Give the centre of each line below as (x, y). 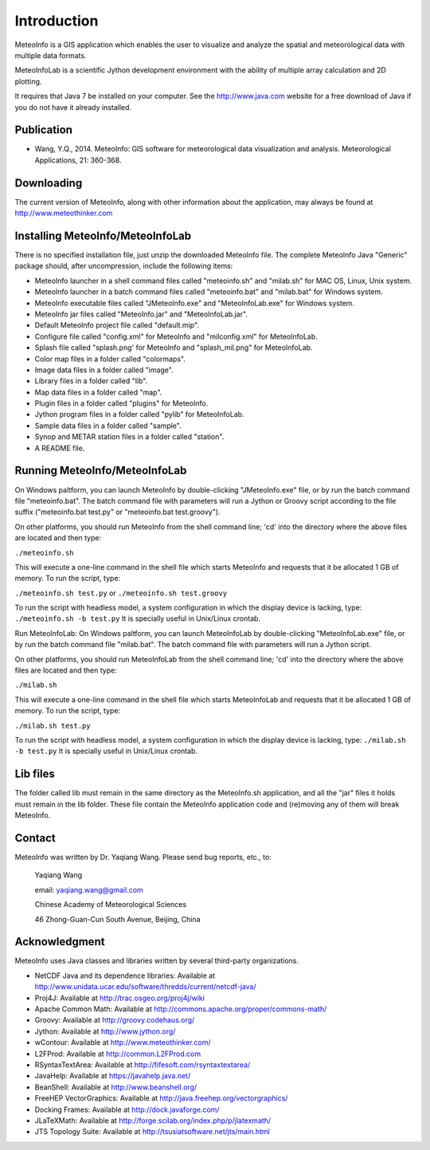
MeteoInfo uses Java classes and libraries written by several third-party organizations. (156, 961)
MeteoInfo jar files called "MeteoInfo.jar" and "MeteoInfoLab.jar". (141, 314)
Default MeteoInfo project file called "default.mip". (117, 325)
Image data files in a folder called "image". (104, 370)
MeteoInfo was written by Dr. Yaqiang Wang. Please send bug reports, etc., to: (143, 857)
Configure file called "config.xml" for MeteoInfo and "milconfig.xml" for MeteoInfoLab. (176, 336)
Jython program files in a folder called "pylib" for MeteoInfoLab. (139, 414)
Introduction (57, 21)
